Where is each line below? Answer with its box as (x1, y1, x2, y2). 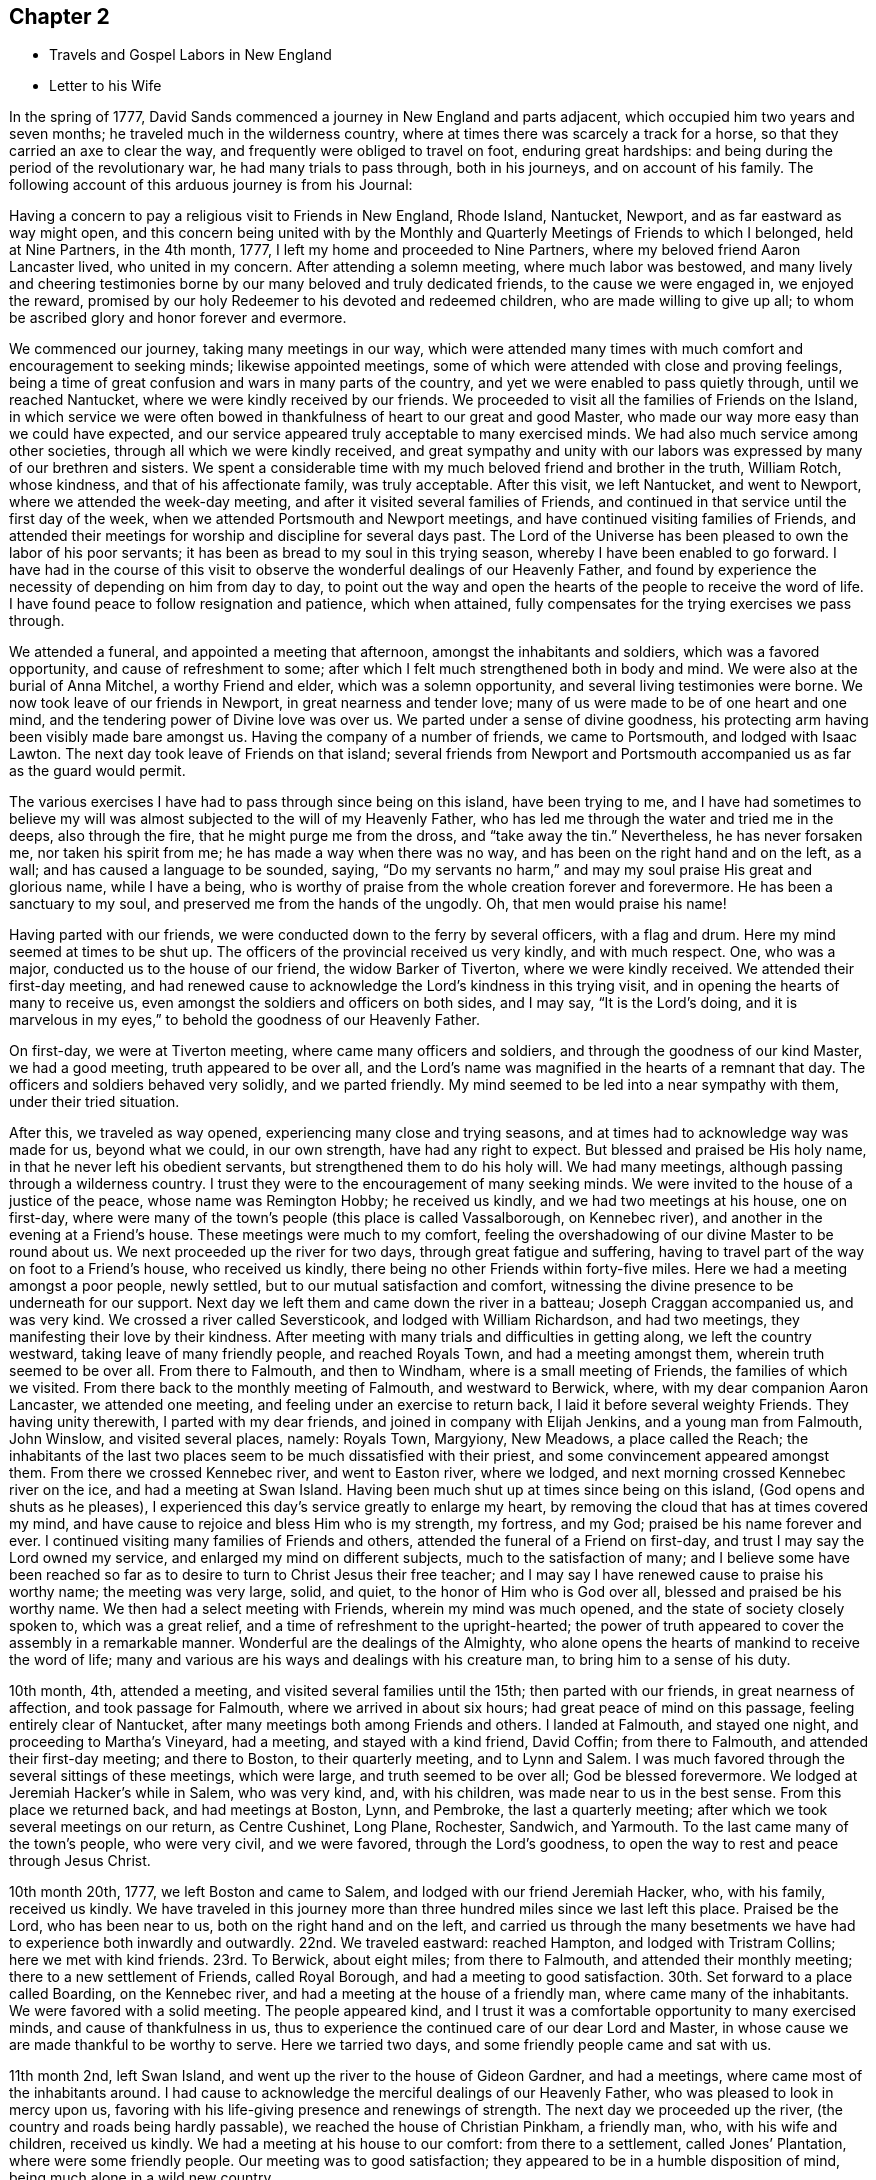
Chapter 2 (9, 4, 110, 29)
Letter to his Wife (49, 77, 162, 95)
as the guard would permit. (9, 762, 186, 780)
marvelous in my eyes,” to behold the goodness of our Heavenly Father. (9, 1011, 481, 1029)
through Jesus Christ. (9, 1852, 151, 1870)
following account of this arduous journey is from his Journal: (9, 176, 413, 194)
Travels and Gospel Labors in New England (49, 46, 332, 64)
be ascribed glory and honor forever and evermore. (9, 309, 347, 327)
